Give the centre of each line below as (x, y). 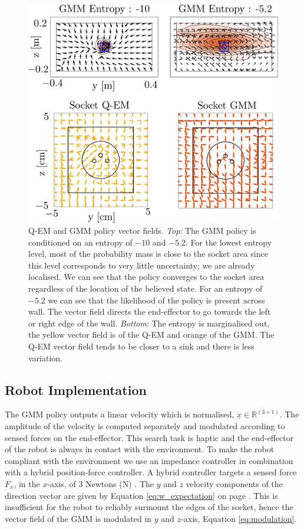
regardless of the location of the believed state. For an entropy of (146, 288)
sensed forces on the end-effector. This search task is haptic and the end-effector (149, 437)
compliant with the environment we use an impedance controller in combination (149, 460)
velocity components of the (234, 484)
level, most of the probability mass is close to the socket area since (148, 254)
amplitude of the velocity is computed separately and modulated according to (145, 426)
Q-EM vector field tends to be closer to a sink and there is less (141, 346)
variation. (46, 357)
